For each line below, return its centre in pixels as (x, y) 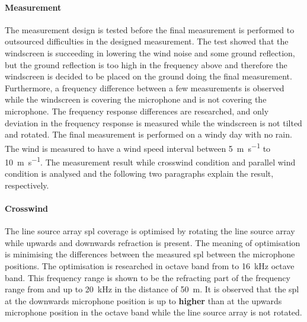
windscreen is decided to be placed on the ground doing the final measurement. (148, 76)
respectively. (27, 185)
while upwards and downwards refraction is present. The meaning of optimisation (153, 242)
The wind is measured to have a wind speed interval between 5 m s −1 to (138, 147)
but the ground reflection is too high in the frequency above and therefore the (146, 64)
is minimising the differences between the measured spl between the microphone (150, 254)
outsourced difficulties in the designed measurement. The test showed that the (147, 41)
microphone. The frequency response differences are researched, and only (137, 111)
